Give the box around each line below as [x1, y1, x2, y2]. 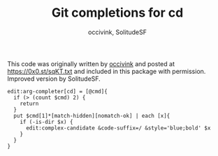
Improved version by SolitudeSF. [7, 75, 101, 83]
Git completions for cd [51, 5, 184, 21]
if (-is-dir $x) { [20, 118, 73, 125]
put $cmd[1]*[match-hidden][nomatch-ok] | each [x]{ [13, 112, 170, 119]
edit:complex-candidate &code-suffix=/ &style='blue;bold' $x [25, 124, 211, 132]
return [20, 100, 39, 107]
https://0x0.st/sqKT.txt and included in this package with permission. [7, 67, 206, 75]
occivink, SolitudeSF [88, 28, 147, 36]
